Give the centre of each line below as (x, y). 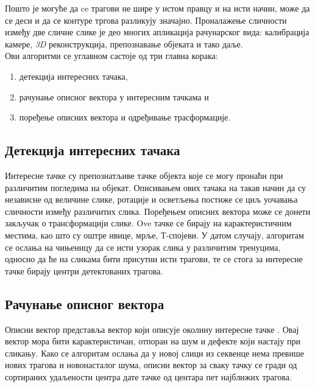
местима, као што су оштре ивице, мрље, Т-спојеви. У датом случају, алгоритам (154, 235)
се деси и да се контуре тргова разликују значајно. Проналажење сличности (146, 20)
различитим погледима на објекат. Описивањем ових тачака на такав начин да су (155, 187)
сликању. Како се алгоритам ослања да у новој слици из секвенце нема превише (154, 353)
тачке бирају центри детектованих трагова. (84, 270)
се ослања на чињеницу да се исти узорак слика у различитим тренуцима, (143, 247)
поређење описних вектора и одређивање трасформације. (125, 117)
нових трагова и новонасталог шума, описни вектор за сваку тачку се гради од (151, 365)
